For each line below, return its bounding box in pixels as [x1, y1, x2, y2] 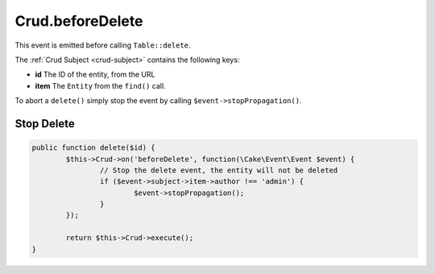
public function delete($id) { [31, 143, 156, 152]
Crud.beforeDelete [14, 12, 143, 30]
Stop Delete [14, 117, 76, 131]
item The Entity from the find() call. [35, 81, 166, 90]
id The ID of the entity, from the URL [35, 69, 155, 80]
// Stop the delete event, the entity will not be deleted [99, 165, 338, 175]
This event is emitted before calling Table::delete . [14, 40, 191, 50]
